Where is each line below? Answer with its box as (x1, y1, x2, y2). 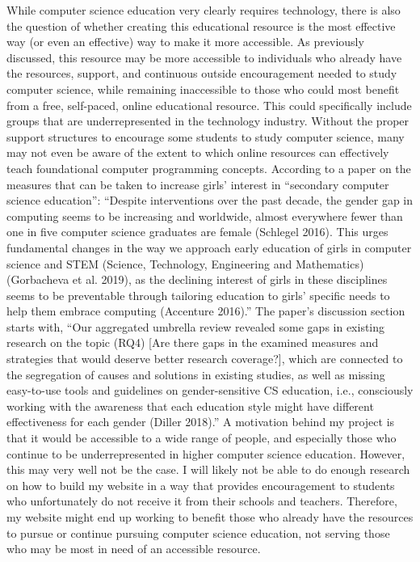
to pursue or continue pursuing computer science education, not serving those (6, 524, 390, 541)
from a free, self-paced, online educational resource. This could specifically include (6, 96, 412, 113)
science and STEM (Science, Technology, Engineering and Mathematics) (6, 255, 364, 272)
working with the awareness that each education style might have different (6, 397, 374, 414)
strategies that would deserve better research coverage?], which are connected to (6, 350, 403, 367)
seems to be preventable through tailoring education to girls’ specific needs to (6, 286, 390, 303)
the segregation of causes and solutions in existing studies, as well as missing (6, 366, 385, 382)
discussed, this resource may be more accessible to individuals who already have (6, 49, 402, 65)
